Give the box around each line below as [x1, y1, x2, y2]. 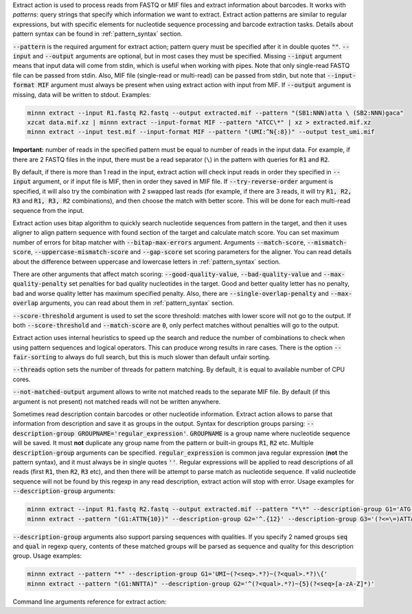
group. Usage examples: [12, 552, 82, 560]
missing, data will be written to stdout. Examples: [12, 90, 151, 99]
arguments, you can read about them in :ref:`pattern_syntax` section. [39, 299, 235, 307]
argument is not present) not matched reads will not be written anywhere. [12, 397, 221, 405]
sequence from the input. [12, 206, 84, 214]
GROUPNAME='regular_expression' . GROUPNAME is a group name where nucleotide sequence [78, 429, 350, 437]
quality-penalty [12, 280, 68, 288]
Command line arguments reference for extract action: [12, 598, 167, 606]
